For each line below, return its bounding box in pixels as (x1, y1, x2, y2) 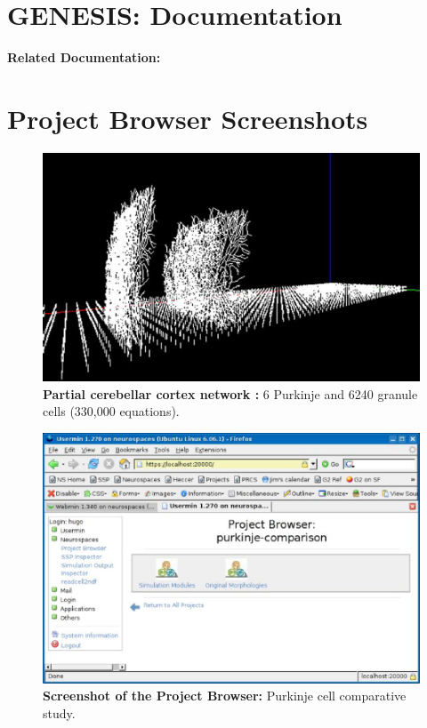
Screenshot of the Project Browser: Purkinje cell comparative (43, 686, 407, 705)
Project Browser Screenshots (7, 100, 368, 136)
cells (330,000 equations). (43, 402, 180, 420)
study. (43, 703, 76, 722)
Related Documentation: (7, 48, 161, 67)
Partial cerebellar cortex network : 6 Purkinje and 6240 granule (43, 384, 418, 403)
